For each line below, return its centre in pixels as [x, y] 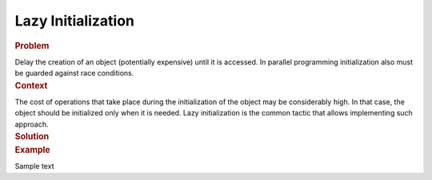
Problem [32, 45]
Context [31, 85]
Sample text [34, 166]
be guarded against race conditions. [74, 73]
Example [33, 150]
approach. [32, 124]
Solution [32, 137]
